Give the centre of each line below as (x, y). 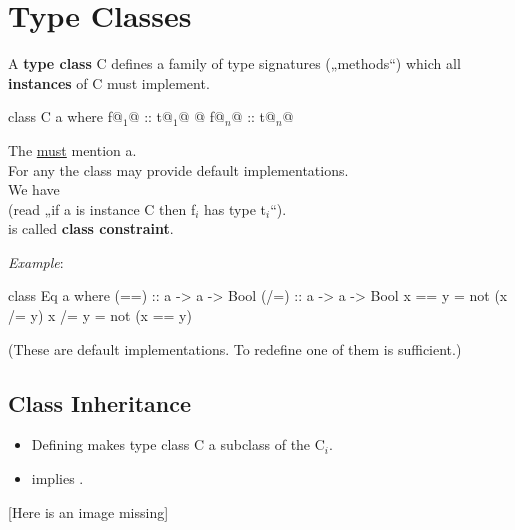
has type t (235, 208)
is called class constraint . (91, 228)
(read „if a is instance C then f (102, 208)
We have (34, 189)
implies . (57, 478)
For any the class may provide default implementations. (178, 169)
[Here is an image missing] (88, 511)
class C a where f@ (65, 116)
